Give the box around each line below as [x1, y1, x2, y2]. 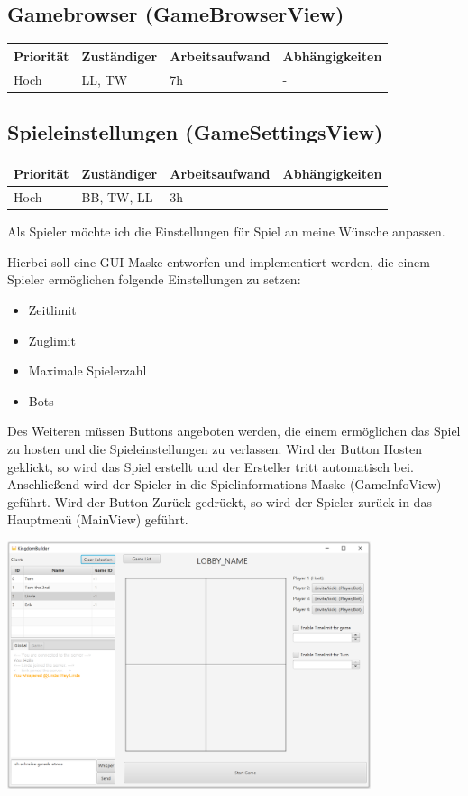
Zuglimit [28, 330, 76, 349]
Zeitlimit [28, 301, 77, 319]
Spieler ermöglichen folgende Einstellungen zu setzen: [7, 270, 301, 289]
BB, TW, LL [81, 188, 153, 207]
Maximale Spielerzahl [28, 361, 147, 380]
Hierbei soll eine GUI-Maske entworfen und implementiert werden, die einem [7, 252, 430, 271]
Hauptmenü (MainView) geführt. [7, 510, 188, 529]
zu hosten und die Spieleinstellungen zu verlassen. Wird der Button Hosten [7, 440, 422, 458]
